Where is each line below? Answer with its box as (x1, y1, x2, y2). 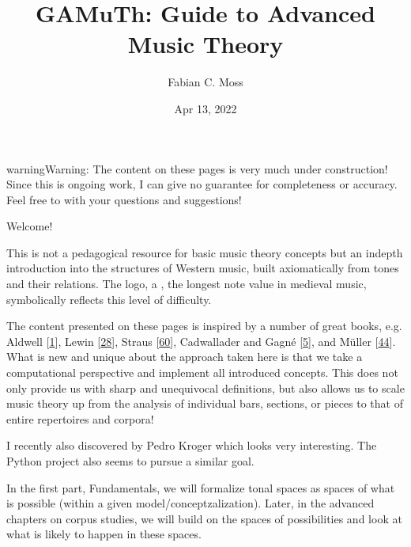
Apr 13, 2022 (174, 100, 237, 116)
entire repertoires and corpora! (6, 410, 154, 427)
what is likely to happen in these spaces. (6, 526, 202, 542)
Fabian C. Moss (168, 74, 243, 90)
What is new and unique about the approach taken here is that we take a (6, 348, 363, 365)
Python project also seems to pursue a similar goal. (6, 453, 255, 469)
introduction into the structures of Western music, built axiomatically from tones (6, 260, 399, 276)
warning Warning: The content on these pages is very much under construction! (6, 160, 388, 177)
